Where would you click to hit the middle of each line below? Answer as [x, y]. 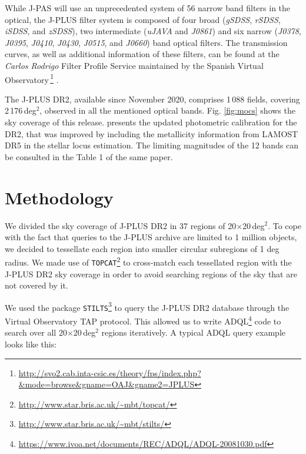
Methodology [59, 197]
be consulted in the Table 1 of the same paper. [89, 156]
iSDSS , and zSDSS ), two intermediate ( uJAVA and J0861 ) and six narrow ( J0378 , [153, 31]
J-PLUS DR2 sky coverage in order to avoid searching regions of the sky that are [151, 274]
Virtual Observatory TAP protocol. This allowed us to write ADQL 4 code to [143, 320]
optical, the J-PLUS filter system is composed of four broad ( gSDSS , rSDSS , [143, 19]
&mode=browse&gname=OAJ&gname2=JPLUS [107, 384]
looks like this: [31, 344]
